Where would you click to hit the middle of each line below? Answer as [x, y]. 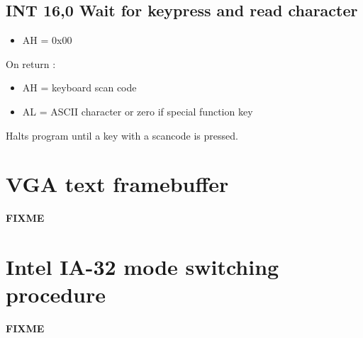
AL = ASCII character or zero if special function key [138, 111]
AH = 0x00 [47, 40]
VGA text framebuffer [117, 184]
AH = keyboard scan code [79, 88]
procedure [56, 294]
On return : [31, 63]
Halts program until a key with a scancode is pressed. [122, 135]
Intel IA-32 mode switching [143, 267]
